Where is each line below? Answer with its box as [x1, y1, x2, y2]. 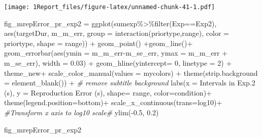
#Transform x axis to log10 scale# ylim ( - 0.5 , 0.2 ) [4, 107, 159, 117]
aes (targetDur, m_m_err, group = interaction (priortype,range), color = [4, 28, 229, 38]
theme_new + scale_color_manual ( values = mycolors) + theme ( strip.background [4, 67, 258, 78]
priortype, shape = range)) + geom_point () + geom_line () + [4, 37, 193, 48]
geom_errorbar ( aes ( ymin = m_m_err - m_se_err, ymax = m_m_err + [4, 48, 228, 58]
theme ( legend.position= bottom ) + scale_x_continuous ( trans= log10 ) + [4, 97, 222, 108]
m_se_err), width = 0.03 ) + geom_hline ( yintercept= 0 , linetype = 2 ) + [4, 58, 232, 68]
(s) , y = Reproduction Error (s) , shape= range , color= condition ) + [4, 87, 212, 98]
